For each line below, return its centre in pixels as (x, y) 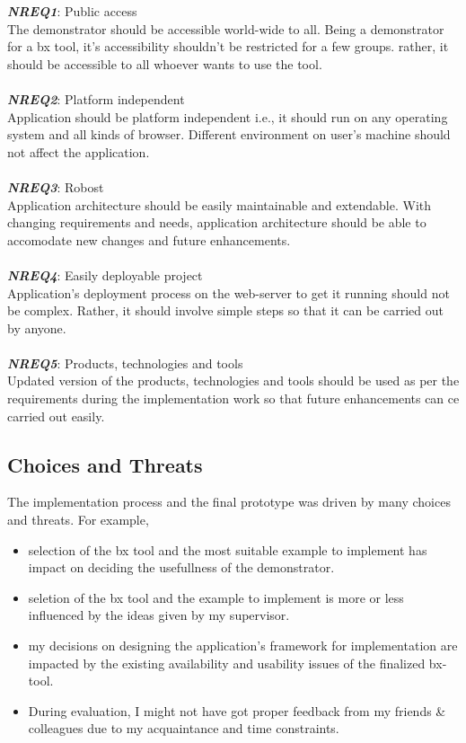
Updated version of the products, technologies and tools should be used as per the (233, 380)
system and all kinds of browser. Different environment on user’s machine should (229, 134)
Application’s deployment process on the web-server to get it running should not (229, 292)
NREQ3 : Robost (56, 186)
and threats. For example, (78, 520)
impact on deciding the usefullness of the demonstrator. (181, 567)
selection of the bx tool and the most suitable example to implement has (228, 549)
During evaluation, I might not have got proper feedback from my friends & (237, 710)
